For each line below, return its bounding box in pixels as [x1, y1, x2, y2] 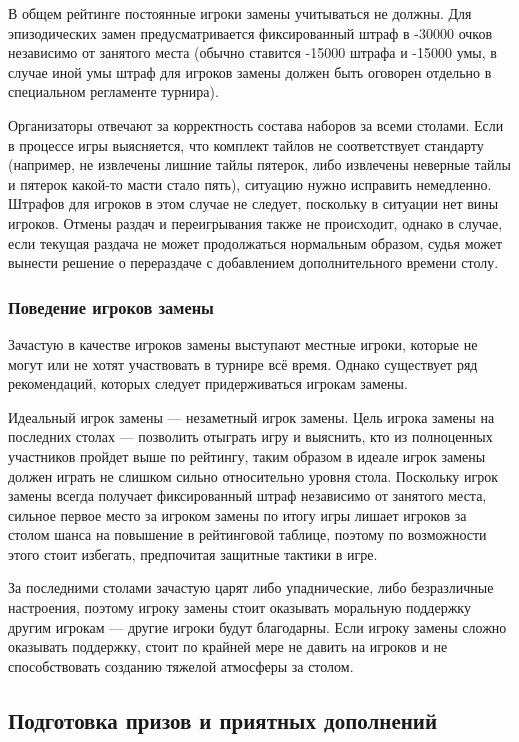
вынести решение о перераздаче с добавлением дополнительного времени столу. [8, 252, 499, 273]
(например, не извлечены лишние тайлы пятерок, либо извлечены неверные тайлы [8, 154, 511, 175]
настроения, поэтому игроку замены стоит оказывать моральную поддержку [8, 597, 471, 618]
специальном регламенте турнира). [8, 81, 219, 102]
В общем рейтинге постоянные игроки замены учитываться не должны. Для [8, 3, 472, 23]
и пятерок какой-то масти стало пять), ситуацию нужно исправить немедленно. [8, 173, 492, 194]
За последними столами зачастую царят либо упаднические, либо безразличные [8, 577, 494, 598]
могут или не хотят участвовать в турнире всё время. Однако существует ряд [8, 353, 478, 374]
